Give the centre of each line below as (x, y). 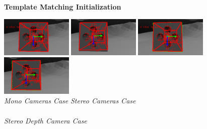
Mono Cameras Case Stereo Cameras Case (70, 101)
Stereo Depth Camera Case (46, 120)
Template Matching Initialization (63, 7)
